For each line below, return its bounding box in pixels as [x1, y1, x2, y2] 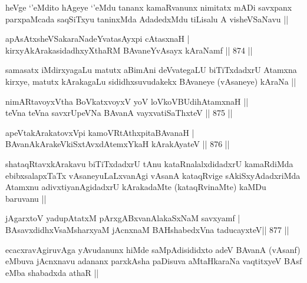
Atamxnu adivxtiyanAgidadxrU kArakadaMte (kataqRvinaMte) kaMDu [5, 181, 266, 193]
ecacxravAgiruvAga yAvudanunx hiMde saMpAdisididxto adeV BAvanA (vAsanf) [5, 243, 301, 255]
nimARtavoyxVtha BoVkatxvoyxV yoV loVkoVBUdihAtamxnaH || [5, 95, 249, 107]
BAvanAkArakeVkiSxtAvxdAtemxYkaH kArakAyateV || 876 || [5, 138, 230, 150]
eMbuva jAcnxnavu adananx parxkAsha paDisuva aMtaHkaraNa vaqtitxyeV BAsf [5, 255, 302, 267]
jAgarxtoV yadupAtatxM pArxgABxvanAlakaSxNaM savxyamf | [5, 212, 240, 224]
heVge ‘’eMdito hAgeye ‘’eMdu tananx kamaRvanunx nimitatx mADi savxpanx [5, 1, 292, 13]
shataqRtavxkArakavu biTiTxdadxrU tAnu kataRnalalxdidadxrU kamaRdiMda [5, 157, 293, 169]
